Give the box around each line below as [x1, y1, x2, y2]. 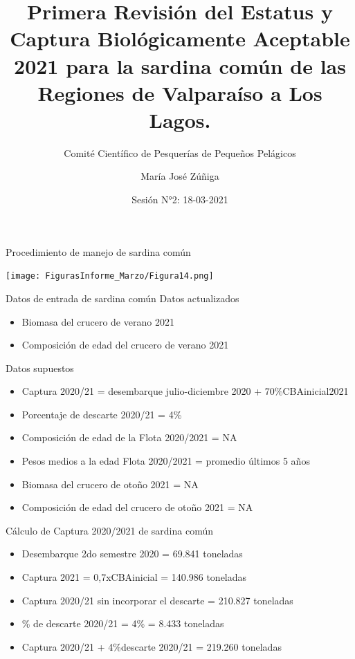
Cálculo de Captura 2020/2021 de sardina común [6, 523, 213, 537]
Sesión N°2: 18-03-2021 [131, 192, 228, 207]
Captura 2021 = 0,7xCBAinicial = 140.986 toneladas [21, 570, 247, 584]
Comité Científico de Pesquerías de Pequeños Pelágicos [64, 145, 296, 160]
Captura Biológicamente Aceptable [10, 24, 350, 53]
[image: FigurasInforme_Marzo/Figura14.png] [6, 271, 214, 281]
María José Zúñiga [140, 169, 219, 183]
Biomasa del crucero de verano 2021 [21, 314, 174, 328]
